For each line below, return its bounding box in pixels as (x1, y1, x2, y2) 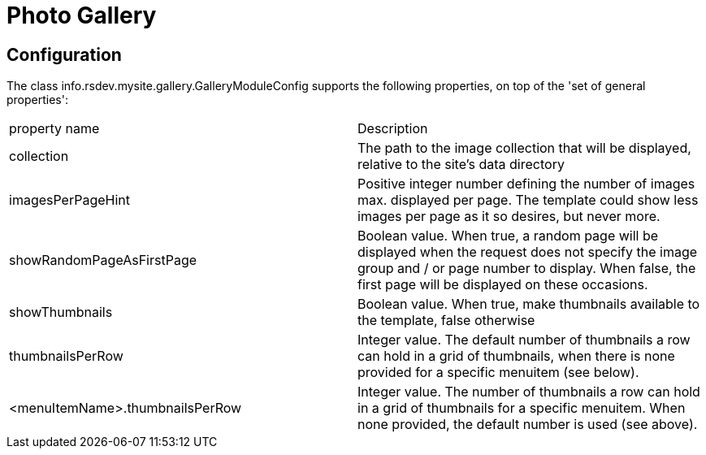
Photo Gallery (6, 2, 157, 29)
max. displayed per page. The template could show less (357, 192, 699, 209)
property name (9, 120, 100, 137)
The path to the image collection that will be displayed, (357, 140, 691, 157)
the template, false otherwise (357, 312, 535, 329)
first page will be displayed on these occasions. (357, 276, 648, 293)
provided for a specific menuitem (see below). (357, 364, 639, 381)
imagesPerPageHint (9, 192, 130, 209)
